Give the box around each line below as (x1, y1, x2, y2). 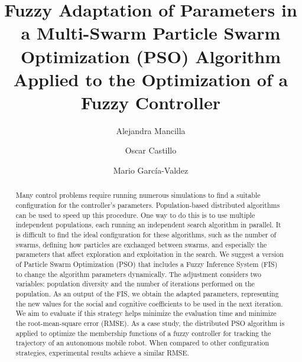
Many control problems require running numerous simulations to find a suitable (15, 190, 261, 200)
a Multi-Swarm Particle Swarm (21, 21, 281, 45)
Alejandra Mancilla (116, 124, 186, 136)
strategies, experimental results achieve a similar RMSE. (15, 347, 189, 357)
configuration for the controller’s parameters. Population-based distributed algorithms (15, 200, 280, 210)
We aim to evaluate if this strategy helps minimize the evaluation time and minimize (15, 308, 277, 318)
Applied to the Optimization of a (13, 67, 288, 91)
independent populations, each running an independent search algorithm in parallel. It (15, 220, 281, 230)
